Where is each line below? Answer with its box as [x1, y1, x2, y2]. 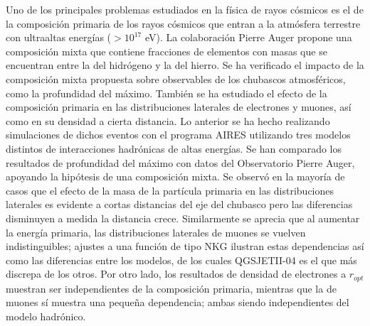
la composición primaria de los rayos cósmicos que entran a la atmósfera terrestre [6, 16, 361, 31]
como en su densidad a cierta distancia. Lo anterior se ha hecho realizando [6, 113, 330, 128]
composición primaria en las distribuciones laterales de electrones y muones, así [6, 99, 351, 114]
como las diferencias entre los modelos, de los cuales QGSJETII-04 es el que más [6, 252, 357, 267]
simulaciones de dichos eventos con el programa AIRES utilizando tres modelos [6, 127, 351, 142]
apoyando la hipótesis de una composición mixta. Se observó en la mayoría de [6, 169, 345, 184]
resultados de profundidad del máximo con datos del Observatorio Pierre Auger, [6, 155, 355, 170]
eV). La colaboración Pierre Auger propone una [144, 30, 352, 45]
